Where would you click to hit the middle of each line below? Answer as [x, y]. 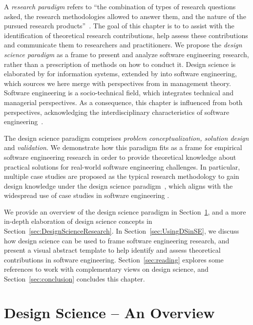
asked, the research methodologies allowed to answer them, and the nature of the [125, 16]
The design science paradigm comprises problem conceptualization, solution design [126, 138]
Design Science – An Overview [109, 312]
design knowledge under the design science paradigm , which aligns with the [118, 185]
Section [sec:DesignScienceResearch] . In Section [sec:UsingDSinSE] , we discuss [122, 231]
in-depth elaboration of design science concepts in [78, 221]
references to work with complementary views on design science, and [106, 269]
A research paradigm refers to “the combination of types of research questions [120, 6]
